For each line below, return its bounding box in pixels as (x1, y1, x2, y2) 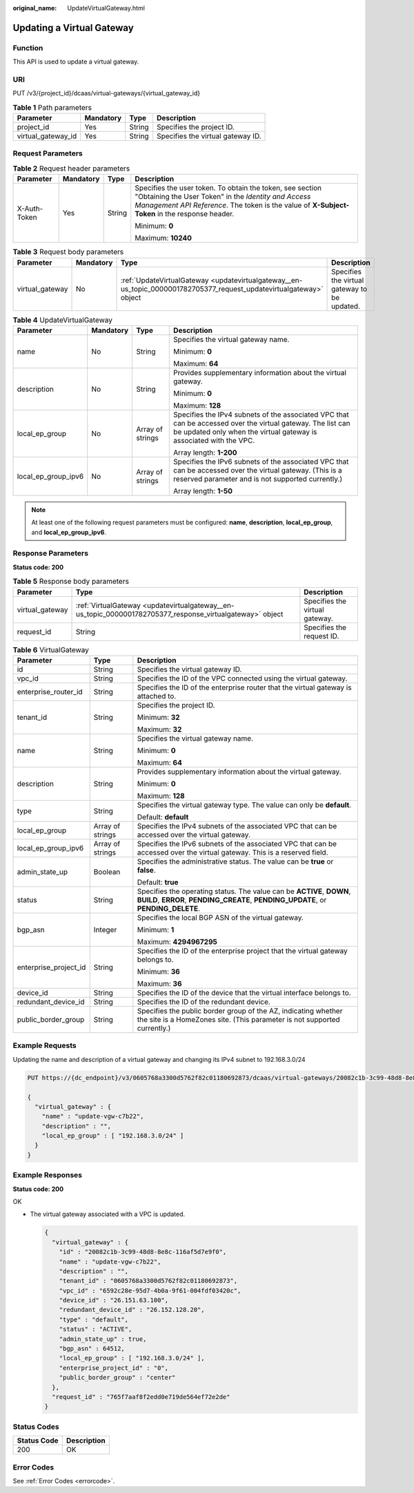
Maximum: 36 (137, 979, 182, 988)
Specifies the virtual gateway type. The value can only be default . (137, 800, 352, 810)
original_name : (12, 4, 57, 12)
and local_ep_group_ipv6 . (31, 528, 107, 536)
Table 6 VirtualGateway (12, 645, 90, 654)
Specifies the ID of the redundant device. (137, 997, 270, 1007)
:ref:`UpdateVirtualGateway (120, 275, 209, 285)
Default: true (137, 877, 179, 887)
